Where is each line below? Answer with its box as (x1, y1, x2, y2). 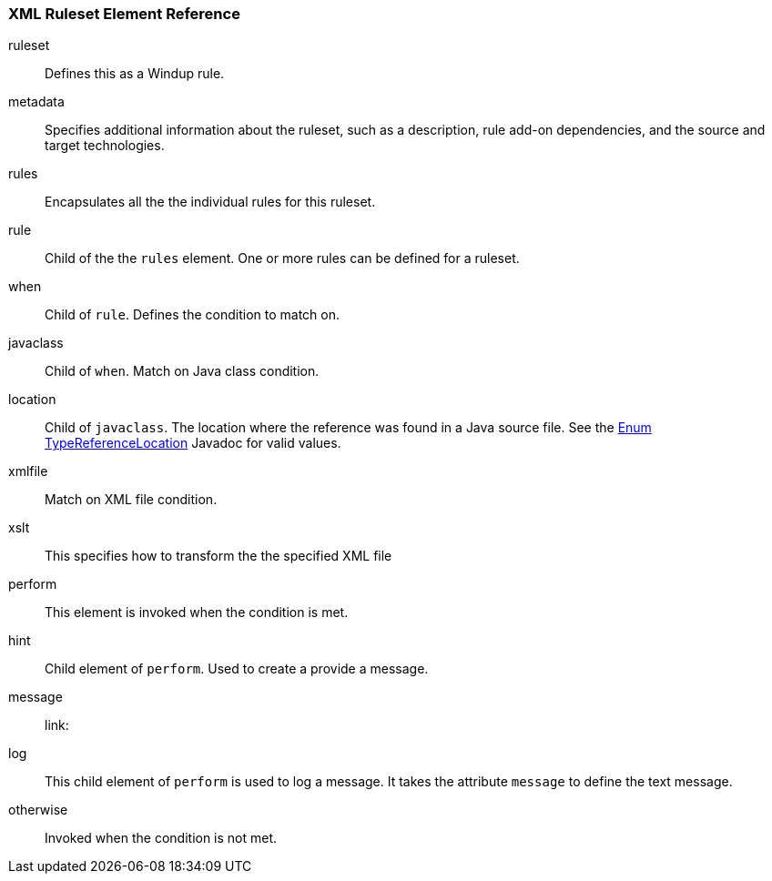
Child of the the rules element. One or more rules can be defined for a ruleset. (45, 250, 520, 267)
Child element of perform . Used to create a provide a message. (45, 661, 429, 677)
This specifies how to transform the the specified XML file (45, 548, 392, 564)
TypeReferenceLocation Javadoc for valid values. (45, 435, 341, 451)
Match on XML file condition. (45, 491, 218, 508)
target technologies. (45, 137, 165, 154)
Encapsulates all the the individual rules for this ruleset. (45, 194, 376, 210)
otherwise (8, 802, 68, 818)
